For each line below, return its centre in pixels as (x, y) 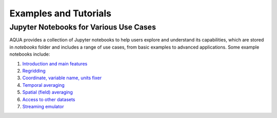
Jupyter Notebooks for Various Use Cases (83, 27)
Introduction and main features (55, 63)
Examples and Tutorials (61, 13)
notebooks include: (30, 54)
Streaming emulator (43, 106)
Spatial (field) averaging (47, 92)
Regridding (34, 70)
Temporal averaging (44, 85)
